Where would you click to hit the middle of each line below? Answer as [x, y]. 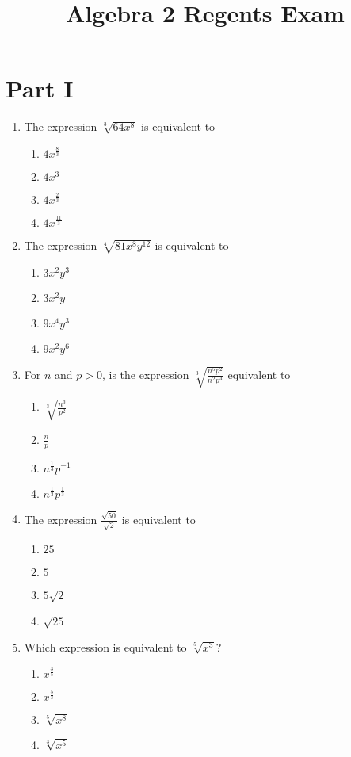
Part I [40, 88]
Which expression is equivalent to [105, 646]
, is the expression [145, 374]
